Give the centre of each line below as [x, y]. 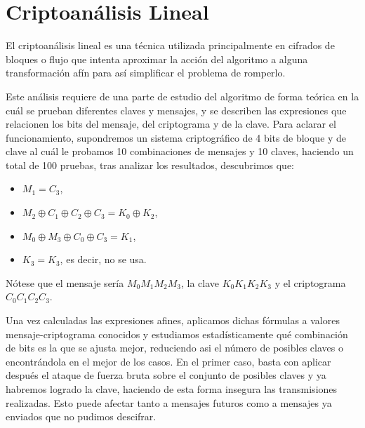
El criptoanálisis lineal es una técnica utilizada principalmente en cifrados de [170, 45]
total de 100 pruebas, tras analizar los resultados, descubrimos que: [150, 165]
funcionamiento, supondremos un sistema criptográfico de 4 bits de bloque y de [176, 137]
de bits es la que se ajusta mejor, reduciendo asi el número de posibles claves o [174, 348]
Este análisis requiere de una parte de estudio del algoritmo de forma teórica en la [182, 96]
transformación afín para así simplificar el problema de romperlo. [146, 73]
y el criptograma [310, 282]
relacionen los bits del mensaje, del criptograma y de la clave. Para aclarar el [171, 124]
